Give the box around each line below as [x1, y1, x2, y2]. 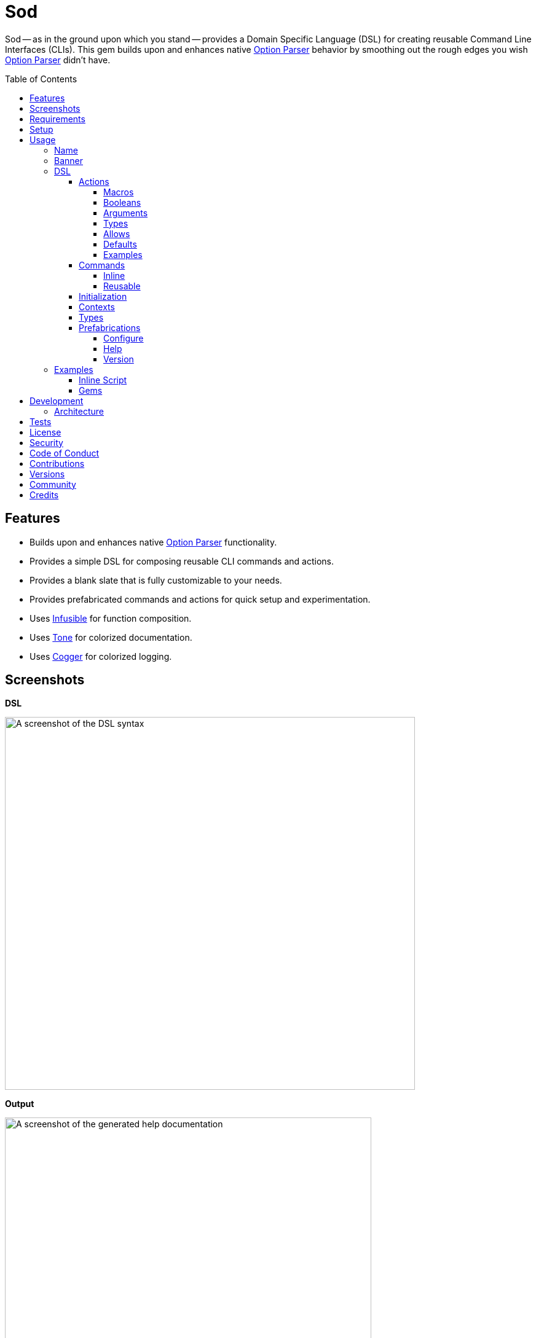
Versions [30, 468, 65, 479]
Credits [30, 489, 59, 500]
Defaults [103, 238, 137, 249]
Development [30, 395, 84, 406]
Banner [54, 155, 83, 166]
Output [5, 1098, 34, 1109]
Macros [103, 186, 134, 197]
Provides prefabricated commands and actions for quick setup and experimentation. [30, 593, 371, 604]
